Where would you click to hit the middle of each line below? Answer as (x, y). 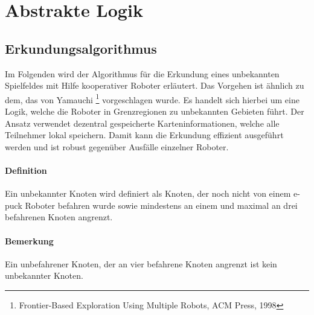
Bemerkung (29, 240)
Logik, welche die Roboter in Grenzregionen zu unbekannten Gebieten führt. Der (155, 111)
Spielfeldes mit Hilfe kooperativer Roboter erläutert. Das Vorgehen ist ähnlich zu (155, 85)
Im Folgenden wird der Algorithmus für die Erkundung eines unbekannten (142, 73)
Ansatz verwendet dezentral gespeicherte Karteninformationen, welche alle (142, 123)
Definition (26, 170)
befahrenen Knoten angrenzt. (59, 217)
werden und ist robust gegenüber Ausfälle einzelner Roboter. (117, 146)
